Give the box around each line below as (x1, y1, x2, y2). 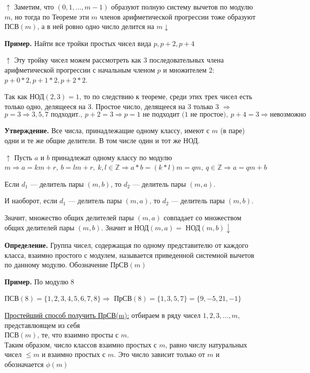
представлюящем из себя (4, 319, 80, 330)
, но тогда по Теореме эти (10, 11, 89, 22)
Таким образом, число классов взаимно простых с (4, 339, 157, 349)
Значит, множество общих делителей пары (4, 212, 134, 222)
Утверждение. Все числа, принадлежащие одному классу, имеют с (4, 125, 209, 136)
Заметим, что (14, 2, 54, 12)
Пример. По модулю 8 (4, 276, 74, 286)
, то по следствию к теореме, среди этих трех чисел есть (79, 91, 252, 102)
